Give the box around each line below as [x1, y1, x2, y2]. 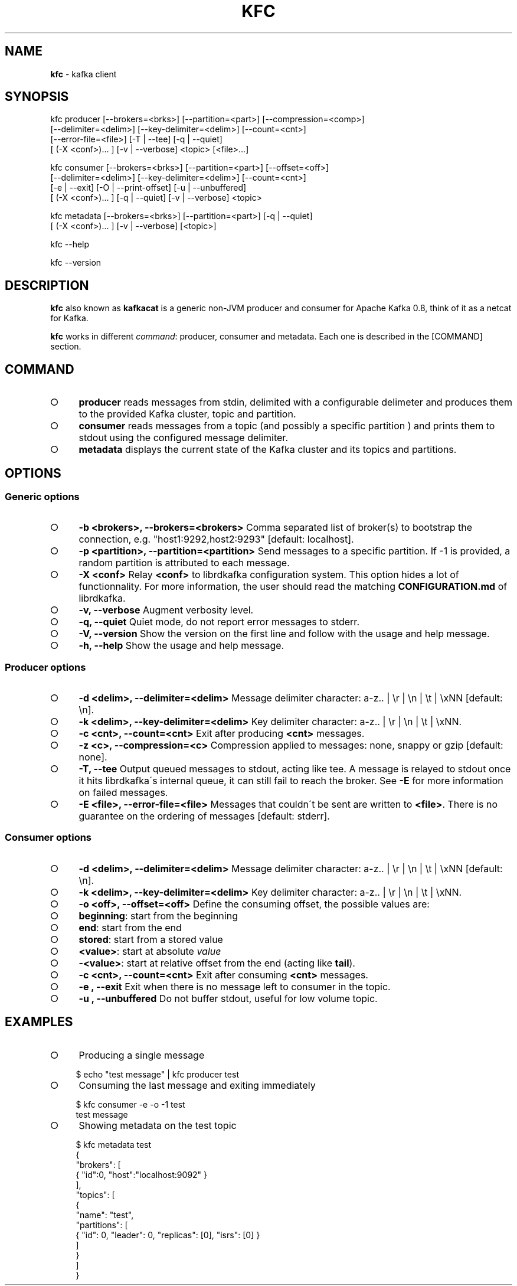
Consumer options [5, 831, 92, 844]
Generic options [5, 490, 80, 502]
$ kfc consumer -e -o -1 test [76, 1099, 185, 1109]
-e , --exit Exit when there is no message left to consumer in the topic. [78, 980, 391, 993]
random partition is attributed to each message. [78, 557, 290, 569]
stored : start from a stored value [78, 933, 223, 945]
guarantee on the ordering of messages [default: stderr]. [78, 810, 330, 822]
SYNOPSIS [5, 89, 69, 105]
